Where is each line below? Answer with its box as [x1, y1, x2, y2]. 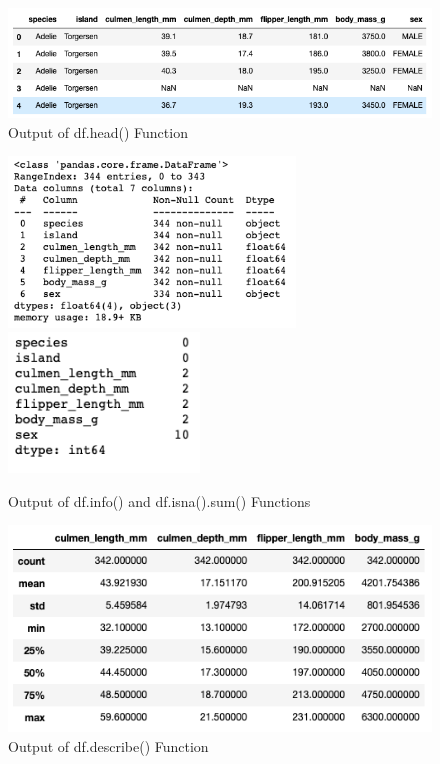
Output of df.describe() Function [8, 735, 209, 756]
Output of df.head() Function [8, 121, 188, 142]
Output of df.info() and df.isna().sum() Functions [8, 490, 311, 511]
